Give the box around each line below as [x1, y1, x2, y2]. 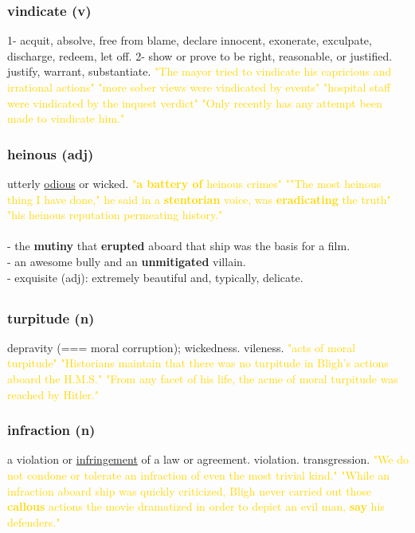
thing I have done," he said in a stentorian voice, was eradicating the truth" [7, 190, 391, 207]
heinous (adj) [7, 143, 94, 163]
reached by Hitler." [7, 386, 99, 402]
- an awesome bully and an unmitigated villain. [7, 253, 246, 269]
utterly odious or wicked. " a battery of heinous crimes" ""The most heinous [7, 175, 382, 191]
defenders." [7, 513, 61, 530]
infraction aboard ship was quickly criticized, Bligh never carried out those [7, 482, 372, 499]
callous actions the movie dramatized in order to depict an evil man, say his [7, 498, 385, 515]
